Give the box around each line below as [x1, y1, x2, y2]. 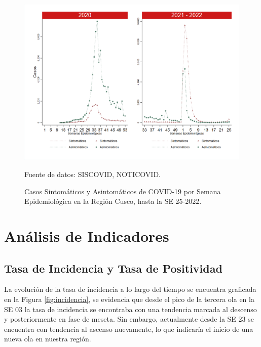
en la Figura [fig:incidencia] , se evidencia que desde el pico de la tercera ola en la [4, 294, 254, 305]
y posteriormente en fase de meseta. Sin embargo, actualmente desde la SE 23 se [4, 314, 254, 324]
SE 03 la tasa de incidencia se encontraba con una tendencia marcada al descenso [4, 303, 257, 314]
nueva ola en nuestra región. [4, 333, 91, 344]
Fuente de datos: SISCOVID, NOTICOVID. [24, 169, 161, 180]
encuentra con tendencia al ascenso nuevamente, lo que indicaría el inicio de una [4, 323, 253, 334]
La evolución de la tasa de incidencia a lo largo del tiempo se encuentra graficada [4, 284, 256, 294]
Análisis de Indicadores [4, 226, 169, 246]
